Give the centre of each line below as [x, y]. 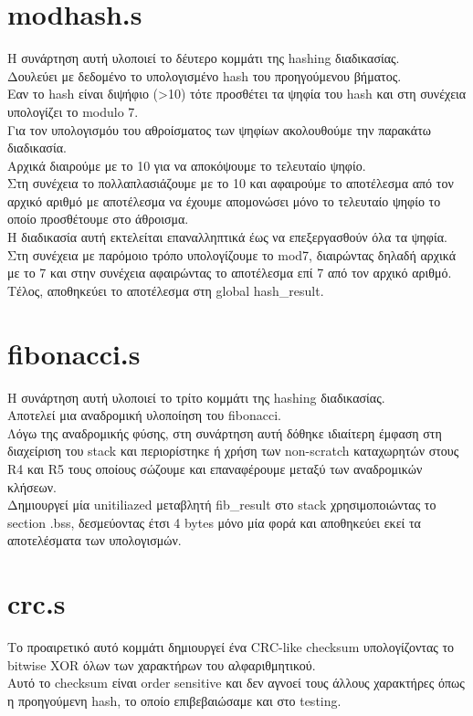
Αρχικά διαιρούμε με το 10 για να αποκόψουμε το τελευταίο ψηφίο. [187, 165]
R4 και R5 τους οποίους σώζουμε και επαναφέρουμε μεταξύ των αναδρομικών [215, 468]
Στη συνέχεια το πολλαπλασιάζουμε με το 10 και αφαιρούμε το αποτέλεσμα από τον [231, 183]
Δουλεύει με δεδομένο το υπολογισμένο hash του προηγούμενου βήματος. [205, 75]
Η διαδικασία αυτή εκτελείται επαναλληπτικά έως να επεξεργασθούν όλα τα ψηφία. [227, 237]
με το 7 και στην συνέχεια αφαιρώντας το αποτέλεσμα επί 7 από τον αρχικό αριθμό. [230, 273]
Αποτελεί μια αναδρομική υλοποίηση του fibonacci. [144, 415]
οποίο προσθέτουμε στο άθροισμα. [98, 219]
